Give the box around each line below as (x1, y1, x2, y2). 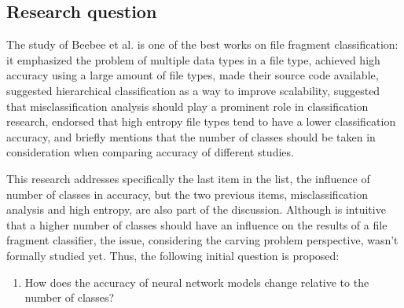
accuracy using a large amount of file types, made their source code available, (6, 67, 379, 83)
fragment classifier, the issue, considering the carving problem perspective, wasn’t (6, 232, 398, 248)
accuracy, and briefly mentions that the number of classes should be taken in (6, 128, 376, 145)
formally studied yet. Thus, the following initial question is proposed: (6, 247, 340, 263)
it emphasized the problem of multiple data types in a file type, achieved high (6, 51, 380, 68)
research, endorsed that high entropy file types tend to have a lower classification (6, 113, 396, 130)
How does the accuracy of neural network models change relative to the (24, 273, 369, 290)
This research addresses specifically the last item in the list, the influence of (6, 170, 370, 186)
